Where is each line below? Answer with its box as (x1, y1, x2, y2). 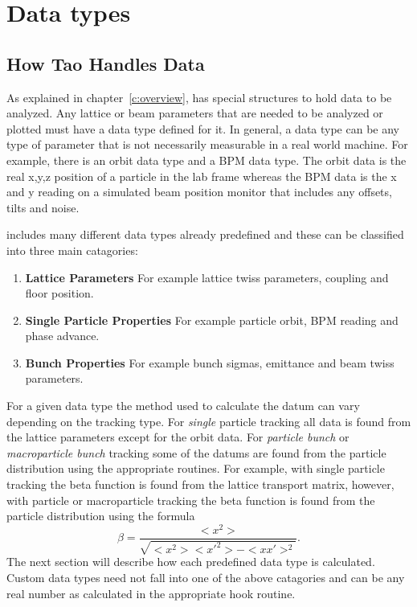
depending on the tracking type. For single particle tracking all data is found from (6, 412, 411, 429)
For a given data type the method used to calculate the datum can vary (6, 397, 360, 414)
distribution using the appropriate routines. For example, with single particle (6, 460, 385, 477)
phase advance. (25, 327, 100, 344)
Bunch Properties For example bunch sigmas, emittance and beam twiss (25, 354, 395, 371)
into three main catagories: (6, 241, 138, 258)
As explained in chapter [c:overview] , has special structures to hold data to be (6, 88, 392, 105)
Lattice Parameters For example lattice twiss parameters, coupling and (25, 269, 389, 285)
